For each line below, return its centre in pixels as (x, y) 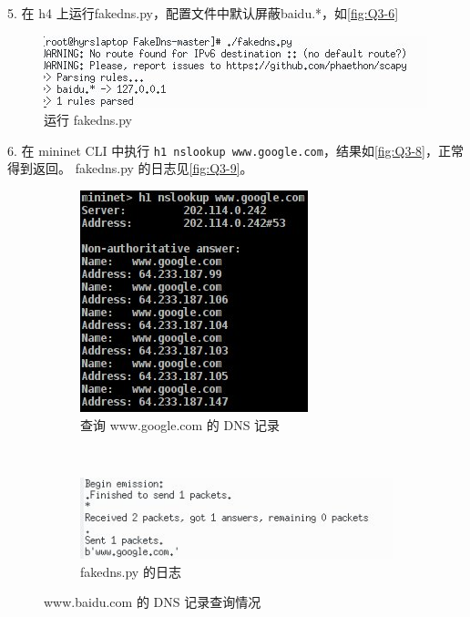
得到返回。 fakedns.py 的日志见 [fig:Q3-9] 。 (130, 168)
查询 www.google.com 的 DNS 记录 (180, 424)
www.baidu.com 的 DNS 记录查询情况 (153, 602)
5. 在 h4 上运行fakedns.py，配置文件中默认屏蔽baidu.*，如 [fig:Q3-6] (203, 13)
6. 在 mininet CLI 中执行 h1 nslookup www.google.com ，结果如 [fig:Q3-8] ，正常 (235, 150)
